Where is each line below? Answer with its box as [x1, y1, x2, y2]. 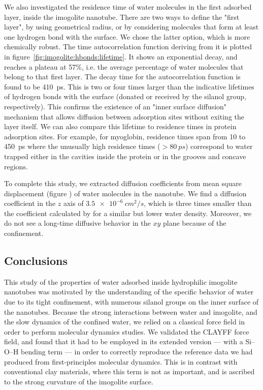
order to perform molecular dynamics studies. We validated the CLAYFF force [4, 326, 249, 337]
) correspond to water [185, 141, 253, 152]
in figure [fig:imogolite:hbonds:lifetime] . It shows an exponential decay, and [4, 51, 238, 62]
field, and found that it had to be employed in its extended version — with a [4, 336, 243, 347]
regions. [4, 161, 28, 171]
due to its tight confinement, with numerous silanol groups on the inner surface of [4, 296, 259, 307]
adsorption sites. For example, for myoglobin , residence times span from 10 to [4, 131, 246, 141]
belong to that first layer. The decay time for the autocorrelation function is [4, 71, 241, 82]
